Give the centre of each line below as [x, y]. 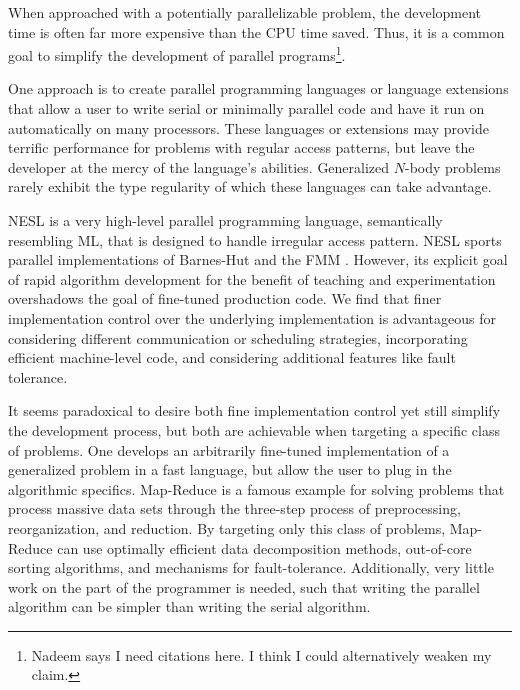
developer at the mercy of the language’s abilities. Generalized [199, 166]
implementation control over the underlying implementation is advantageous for [252, 317]
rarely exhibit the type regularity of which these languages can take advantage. [250, 186]
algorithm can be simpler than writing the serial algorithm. [189, 606]
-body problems [453, 166]
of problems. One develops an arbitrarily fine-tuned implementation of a [229, 449]
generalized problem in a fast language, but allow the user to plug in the [230, 469]
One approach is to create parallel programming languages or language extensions [258, 88]
